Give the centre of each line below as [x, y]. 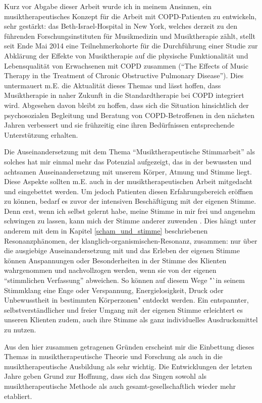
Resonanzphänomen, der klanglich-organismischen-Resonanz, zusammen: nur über [131, 240]
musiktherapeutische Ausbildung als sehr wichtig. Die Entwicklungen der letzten [128, 366]
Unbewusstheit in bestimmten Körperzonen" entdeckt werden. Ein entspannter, [126, 300]
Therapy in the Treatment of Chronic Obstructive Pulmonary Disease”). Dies [124, 75]
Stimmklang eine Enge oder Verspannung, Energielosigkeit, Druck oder [114, 290]
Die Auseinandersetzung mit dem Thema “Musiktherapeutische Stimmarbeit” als [129, 152]
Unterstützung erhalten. [41, 134]
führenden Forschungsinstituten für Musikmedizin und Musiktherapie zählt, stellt [130, 36]
